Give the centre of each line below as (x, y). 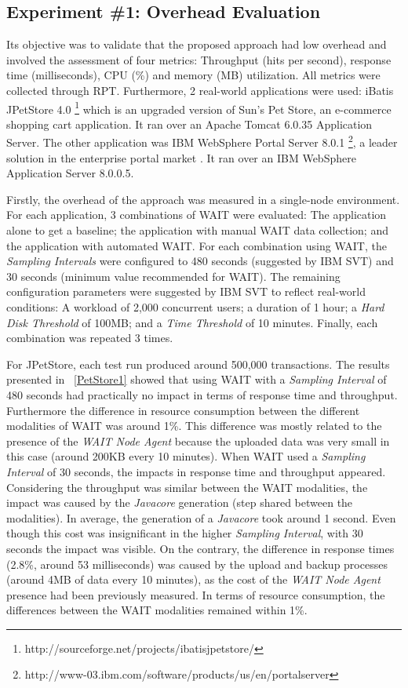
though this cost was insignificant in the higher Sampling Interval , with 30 (185, 533)
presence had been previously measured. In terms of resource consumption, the (196, 594)
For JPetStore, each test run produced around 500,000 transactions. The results (198, 364)
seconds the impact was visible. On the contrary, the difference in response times (200, 548)
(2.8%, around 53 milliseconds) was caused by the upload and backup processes (197, 564)
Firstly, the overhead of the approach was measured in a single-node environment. (203, 199)
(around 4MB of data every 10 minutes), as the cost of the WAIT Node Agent (193, 579)
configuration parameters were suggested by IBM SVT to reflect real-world (186, 291)
